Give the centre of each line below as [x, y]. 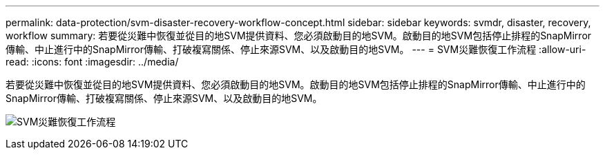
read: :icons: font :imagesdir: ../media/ [92, 62]
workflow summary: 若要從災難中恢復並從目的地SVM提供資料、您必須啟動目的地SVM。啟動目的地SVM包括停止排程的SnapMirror [299, 35]
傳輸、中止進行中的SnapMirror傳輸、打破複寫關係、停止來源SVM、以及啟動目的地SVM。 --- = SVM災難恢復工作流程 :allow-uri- [296, 49]
